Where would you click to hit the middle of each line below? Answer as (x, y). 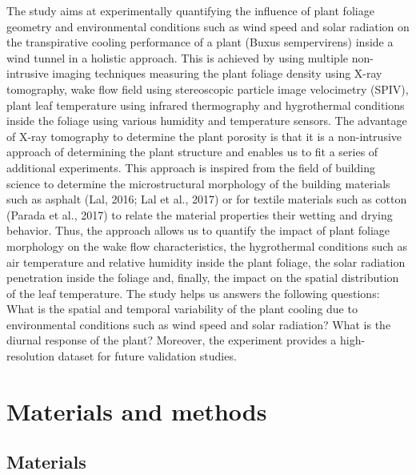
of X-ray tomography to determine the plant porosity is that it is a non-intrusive (204, 136)
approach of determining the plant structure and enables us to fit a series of (192, 152)
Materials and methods (137, 411)
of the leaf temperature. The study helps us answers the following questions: (193, 293)
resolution (31, 356)
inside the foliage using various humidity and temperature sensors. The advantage (207, 121)
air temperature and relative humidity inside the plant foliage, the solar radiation (206, 262)
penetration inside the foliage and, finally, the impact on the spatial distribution (203, 278)
